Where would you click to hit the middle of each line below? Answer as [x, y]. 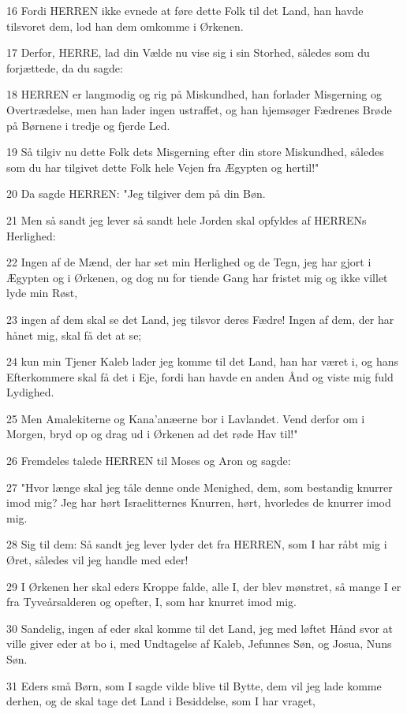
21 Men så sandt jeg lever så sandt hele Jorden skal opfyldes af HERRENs [187, 219]
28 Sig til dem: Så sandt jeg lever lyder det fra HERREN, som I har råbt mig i [197, 544]
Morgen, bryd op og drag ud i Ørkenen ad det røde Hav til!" [152, 434]
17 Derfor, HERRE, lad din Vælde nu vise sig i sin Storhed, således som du [188, 52]
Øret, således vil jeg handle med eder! [97, 560]
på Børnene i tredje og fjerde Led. [88, 125]
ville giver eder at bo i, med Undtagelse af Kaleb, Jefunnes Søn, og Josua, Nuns [199, 643]
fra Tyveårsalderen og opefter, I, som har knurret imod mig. [151, 602]
